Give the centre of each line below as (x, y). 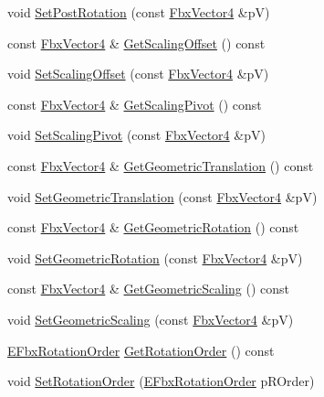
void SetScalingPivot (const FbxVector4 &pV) (136, 135)
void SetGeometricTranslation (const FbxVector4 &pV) (162, 196)
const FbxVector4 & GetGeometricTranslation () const (161, 165)
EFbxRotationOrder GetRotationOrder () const (141, 350)
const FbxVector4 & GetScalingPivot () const (135, 104)
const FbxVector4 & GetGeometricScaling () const (149, 289)
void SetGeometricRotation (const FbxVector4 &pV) (155, 258)
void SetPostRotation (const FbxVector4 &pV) (139, 12)
